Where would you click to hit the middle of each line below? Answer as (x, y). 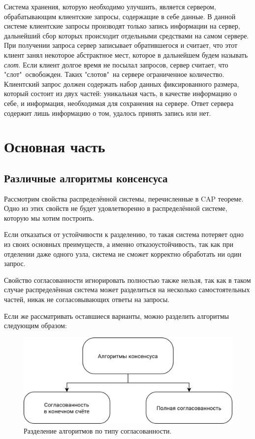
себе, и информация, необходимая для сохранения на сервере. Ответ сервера (119, 103)
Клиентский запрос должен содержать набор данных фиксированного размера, (122, 84)
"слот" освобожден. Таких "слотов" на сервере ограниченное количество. (114, 74)
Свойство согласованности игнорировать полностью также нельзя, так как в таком (127, 280)
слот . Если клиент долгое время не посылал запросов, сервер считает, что (116, 64)
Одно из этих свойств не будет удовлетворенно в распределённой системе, (116, 208)
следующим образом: (35, 325)
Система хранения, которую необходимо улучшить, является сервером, (110, 6)
